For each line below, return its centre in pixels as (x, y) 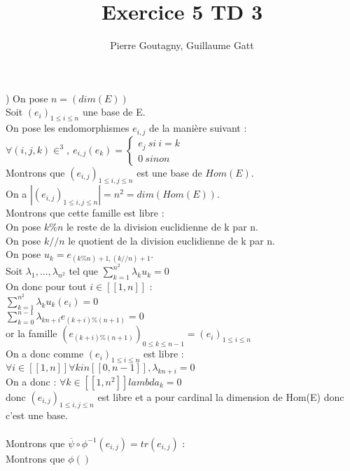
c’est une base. (37, 415)
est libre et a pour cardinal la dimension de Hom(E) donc (221, 396)
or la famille (31, 333)
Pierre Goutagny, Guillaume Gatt (182, 45)
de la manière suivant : (198, 128)
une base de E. (114, 112)
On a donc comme (45, 354)
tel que (84, 271)
